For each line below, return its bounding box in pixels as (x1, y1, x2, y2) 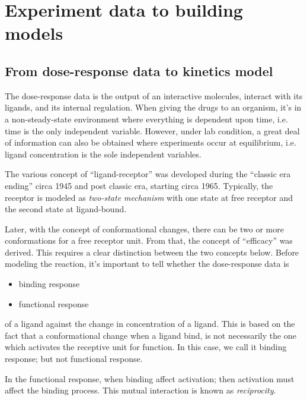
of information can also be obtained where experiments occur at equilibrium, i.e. (5, 136, 296, 149)
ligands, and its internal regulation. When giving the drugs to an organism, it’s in (5, 101, 302, 114)
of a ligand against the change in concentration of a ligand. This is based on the (5, 317, 295, 330)
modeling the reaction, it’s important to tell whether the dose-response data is (5, 257, 289, 270)
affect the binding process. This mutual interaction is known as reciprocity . (5, 384, 276, 396)
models (5, 21, 63, 45)
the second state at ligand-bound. (5, 203, 127, 215)
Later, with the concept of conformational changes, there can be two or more (5, 222, 284, 235)
